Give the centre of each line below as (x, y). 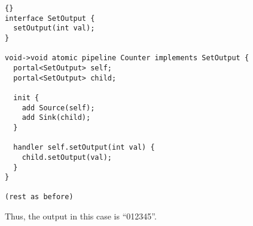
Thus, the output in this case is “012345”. (81, 216)
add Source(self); (58, 108)
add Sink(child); (56, 118)
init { (26, 97)
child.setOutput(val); (67, 157)
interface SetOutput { (50, 18)
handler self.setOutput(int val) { (84, 148)
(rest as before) (39, 197)
